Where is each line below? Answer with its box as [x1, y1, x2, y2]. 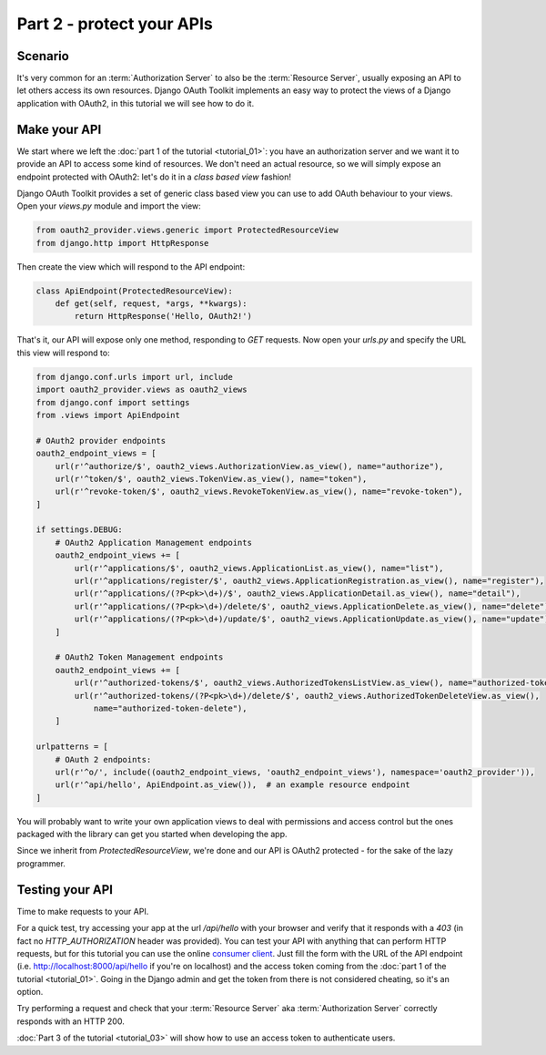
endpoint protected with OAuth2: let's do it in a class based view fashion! [16, 171, 291, 182]
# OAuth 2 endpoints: [55, 754, 152, 764]
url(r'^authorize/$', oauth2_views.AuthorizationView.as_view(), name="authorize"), [55, 461, 445, 471]
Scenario [16, 48, 70, 64]
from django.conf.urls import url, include [35, 372, 234, 382]
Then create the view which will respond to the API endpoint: [16, 261, 246, 272]
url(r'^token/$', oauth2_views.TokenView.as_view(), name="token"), [55, 474, 368, 484]
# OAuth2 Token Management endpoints [55, 652, 224, 662]
